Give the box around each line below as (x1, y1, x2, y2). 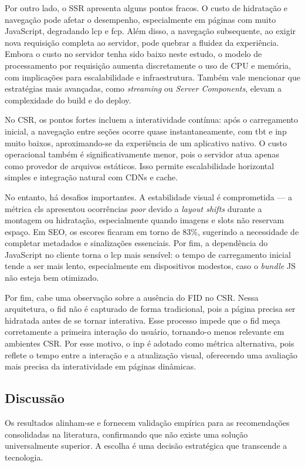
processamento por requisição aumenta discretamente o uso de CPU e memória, (5, 59, 291, 71)
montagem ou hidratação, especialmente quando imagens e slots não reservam (5, 214, 284, 226)
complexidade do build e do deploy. (5, 93, 131, 106)
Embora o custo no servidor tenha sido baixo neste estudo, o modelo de (5, 48, 262, 60)
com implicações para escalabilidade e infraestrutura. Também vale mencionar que (5, 70, 301, 83)
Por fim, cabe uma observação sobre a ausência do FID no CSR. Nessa (5, 291, 259, 303)
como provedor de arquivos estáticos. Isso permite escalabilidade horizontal (5, 159, 274, 172)
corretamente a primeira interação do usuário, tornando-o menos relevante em (5, 325, 284, 338)
